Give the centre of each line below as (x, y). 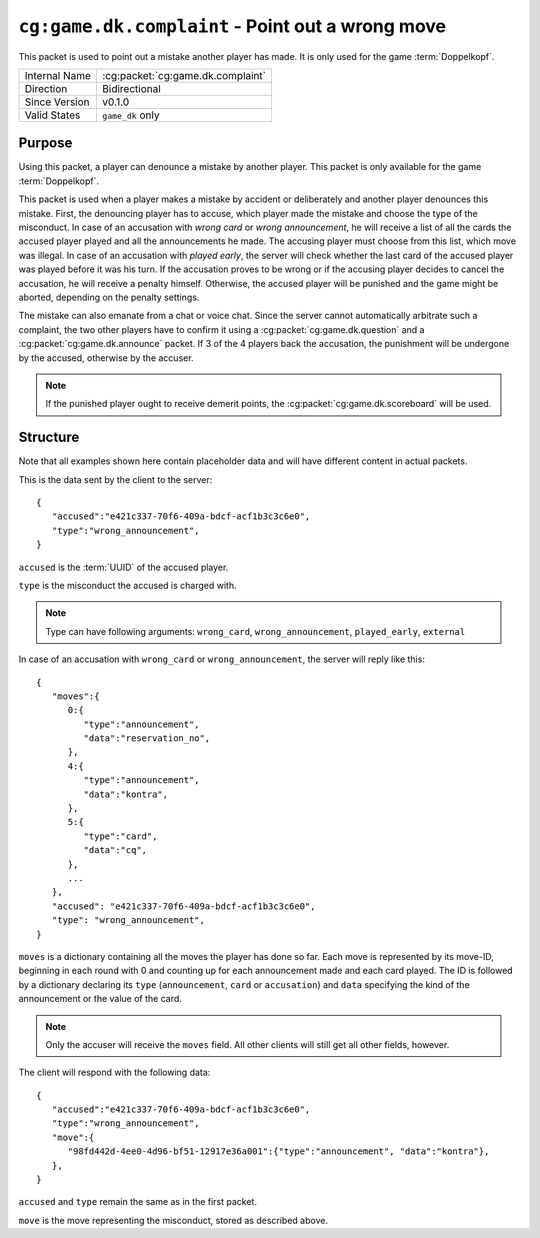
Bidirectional (131, 88)
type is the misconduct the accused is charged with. (127, 585)
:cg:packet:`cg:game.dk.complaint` (184, 75)
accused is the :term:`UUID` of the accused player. (123, 567)
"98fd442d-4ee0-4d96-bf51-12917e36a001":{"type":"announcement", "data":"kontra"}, (278, 1151)
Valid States (52, 115)
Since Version (57, 102)
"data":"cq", (115, 850)
